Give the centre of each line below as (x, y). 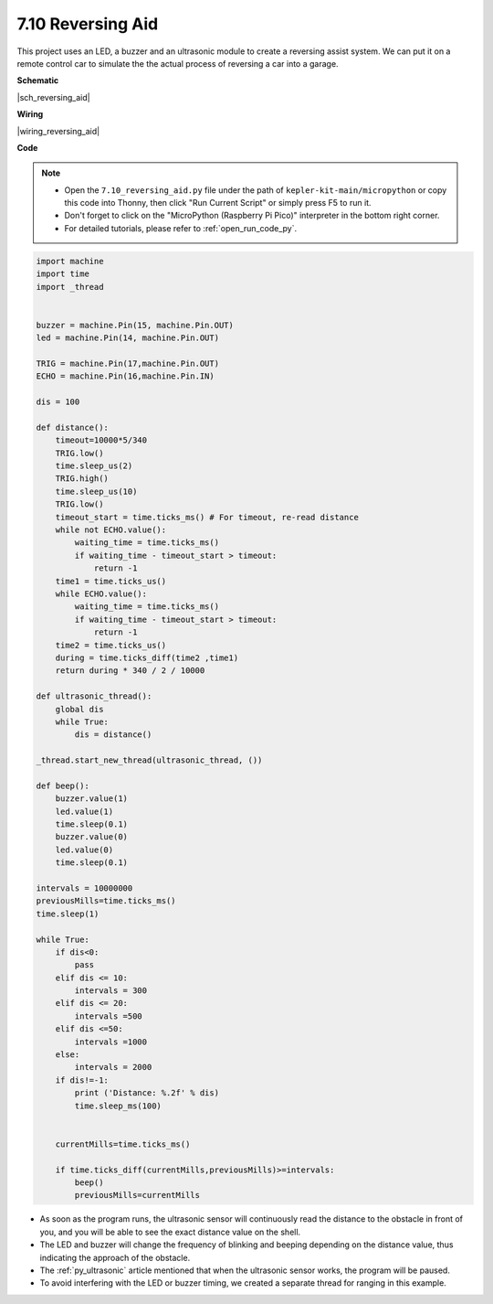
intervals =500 (109, 1016)
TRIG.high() (82, 479)
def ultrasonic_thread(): (94, 696)
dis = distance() (113, 735)
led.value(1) (84, 811)
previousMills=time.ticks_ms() (106, 901)
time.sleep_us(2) (94, 466)
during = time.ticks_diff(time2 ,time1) (147, 657)
